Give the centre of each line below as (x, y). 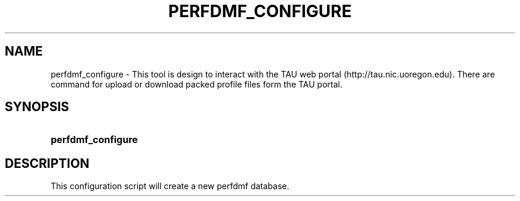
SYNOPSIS (37, 107)
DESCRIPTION (47, 163)
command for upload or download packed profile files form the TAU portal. (196, 84)
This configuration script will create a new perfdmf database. (170, 186)
